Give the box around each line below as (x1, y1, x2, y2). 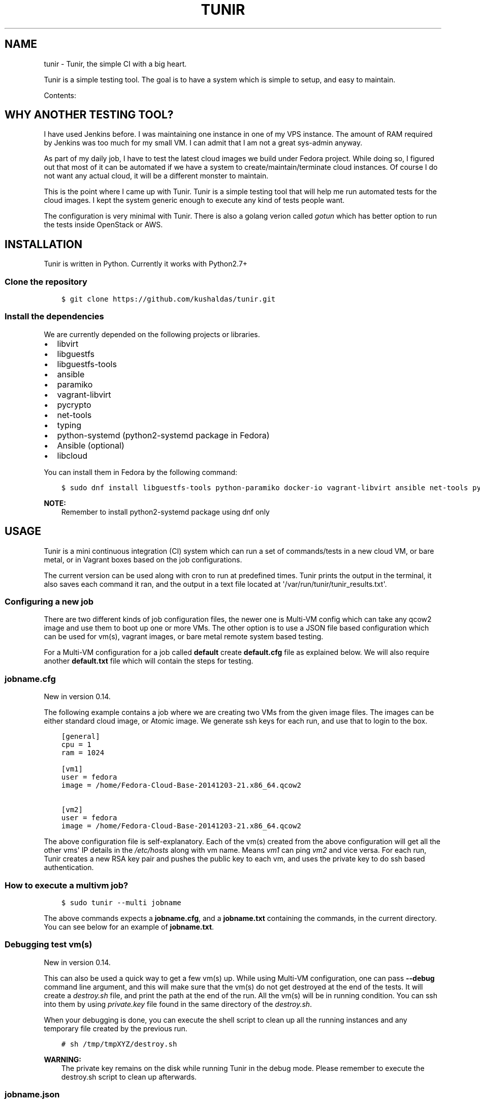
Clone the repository (5, 276, 87, 287)
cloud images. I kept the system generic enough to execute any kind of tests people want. (44, 196, 345, 205)
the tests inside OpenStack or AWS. (44, 220, 163, 229)
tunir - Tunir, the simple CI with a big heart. (44, 59, 187, 68)
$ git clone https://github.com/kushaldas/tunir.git (61, 295, 276, 304)
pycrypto (57, 399, 91, 410)
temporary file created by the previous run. (44, 1024, 187, 1033)
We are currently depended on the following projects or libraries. (44, 330, 260, 339)
